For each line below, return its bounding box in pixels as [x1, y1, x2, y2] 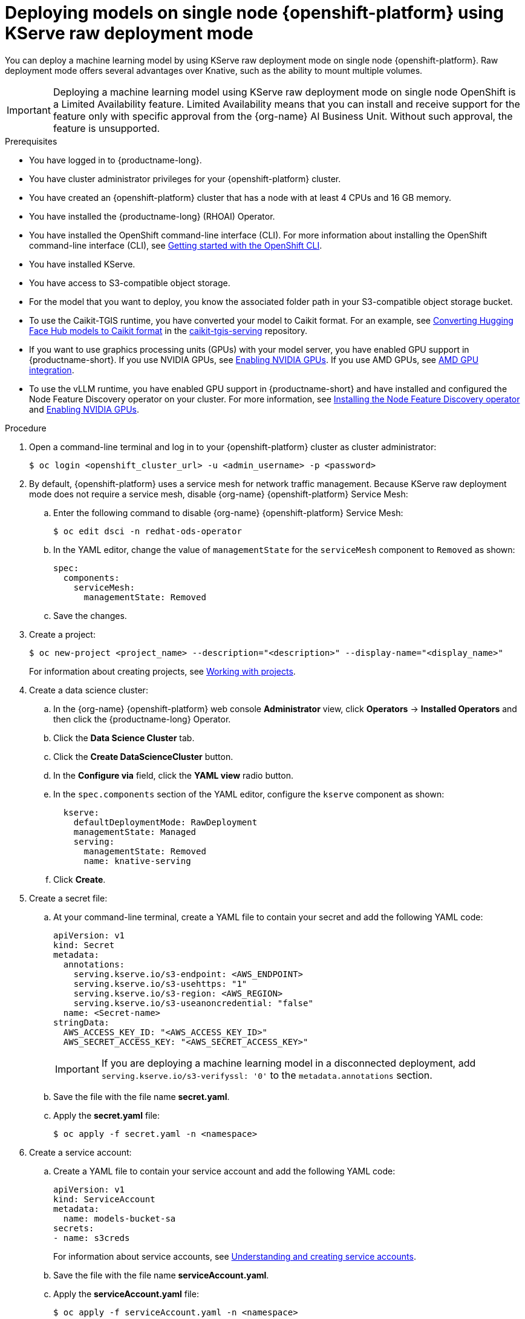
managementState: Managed [73, 826, 197, 837]
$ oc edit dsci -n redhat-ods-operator [53, 526, 242, 536]
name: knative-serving [83, 856, 191, 866]
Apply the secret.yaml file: [53, 1110, 160, 1121]
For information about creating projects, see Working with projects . [29, 666, 296, 676]
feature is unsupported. [53, 122, 160, 134]
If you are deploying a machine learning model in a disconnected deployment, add [101, 1056, 476, 1069]
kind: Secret [53, 940, 115, 950]
